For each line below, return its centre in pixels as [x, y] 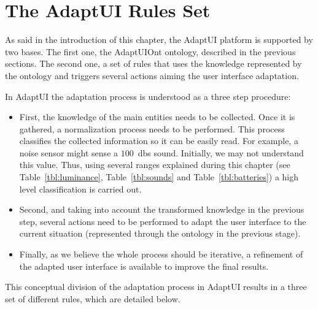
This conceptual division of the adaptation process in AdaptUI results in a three [156, 287]
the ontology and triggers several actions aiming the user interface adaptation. [152, 75]
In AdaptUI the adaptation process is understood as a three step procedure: [148, 96]
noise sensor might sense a [69, 152]
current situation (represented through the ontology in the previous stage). [160, 233]
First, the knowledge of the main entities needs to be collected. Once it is [157, 117]
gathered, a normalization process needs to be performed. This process [152, 128]
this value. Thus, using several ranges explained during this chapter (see [155, 165]
